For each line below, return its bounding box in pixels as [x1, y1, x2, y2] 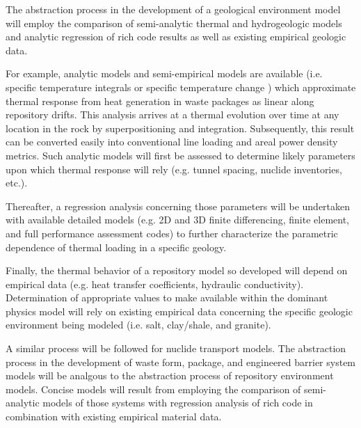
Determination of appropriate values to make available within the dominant [6, 290, 328, 305]
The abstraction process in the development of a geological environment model [6, 2, 341, 16]
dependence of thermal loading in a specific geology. [6, 239, 227, 254]
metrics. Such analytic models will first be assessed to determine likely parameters [6, 148, 355, 162]
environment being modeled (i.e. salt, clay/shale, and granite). [6, 317, 271, 332]
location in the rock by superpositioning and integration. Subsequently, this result [6, 120, 355, 135]
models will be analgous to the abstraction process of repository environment [6, 368, 334, 383]
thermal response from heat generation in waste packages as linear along [6, 93, 314, 108]
